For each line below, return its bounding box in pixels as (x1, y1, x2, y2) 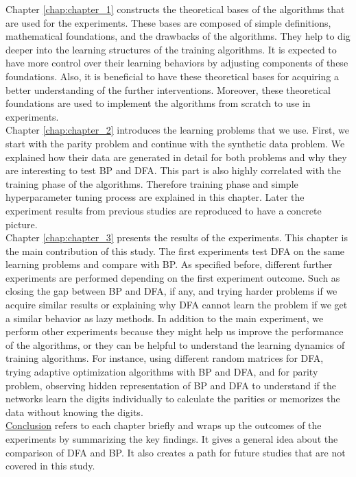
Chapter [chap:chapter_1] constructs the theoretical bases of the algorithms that (5, 2, 345, 16)
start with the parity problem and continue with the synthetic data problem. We (5, 136, 345, 150)
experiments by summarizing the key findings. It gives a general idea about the (5, 432, 338, 445)
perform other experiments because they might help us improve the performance (5, 324, 344, 339)
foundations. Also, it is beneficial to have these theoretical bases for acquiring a (5, 69, 339, 83)
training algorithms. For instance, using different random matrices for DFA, (5, 351, 324, 365)
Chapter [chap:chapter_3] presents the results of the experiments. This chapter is (5, 230, 348, 245)
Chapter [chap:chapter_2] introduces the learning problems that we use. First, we (5, 123, 349, 137)
